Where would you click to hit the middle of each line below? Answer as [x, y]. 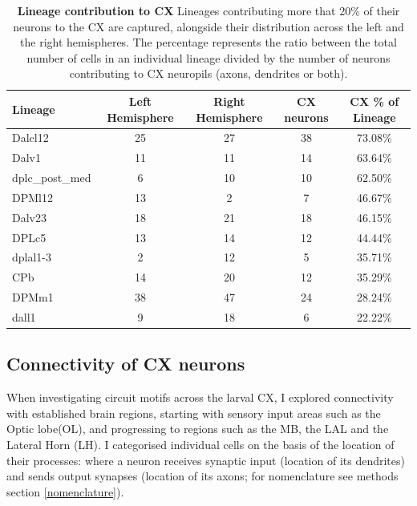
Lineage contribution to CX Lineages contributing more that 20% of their [208, 10]
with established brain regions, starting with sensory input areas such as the [194, 413]
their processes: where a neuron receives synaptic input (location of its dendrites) [206, 460]
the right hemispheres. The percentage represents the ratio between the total [208, 42]
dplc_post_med [52, 178]
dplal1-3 [32, 257]
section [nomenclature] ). [65, 491]
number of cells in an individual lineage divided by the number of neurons [208, 57]
